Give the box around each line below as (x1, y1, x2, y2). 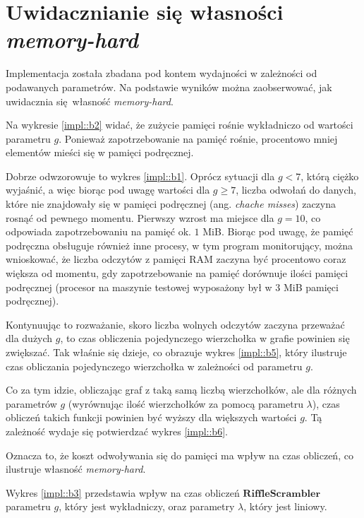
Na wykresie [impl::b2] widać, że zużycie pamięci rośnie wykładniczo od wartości (6, 117, 353, 132)
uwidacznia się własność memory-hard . (6, 93, 174, 108)
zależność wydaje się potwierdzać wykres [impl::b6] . (6, 423, 228, 438)
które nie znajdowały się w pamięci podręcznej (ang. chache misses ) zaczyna (6, 196, 336, 211)
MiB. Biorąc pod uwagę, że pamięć (202, 224, 353, 239)
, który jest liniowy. (243, 499, 327, 514)
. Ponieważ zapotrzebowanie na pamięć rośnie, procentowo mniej (59, 131, 338, 146)
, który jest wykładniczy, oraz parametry (59, 499, 235, 514)
